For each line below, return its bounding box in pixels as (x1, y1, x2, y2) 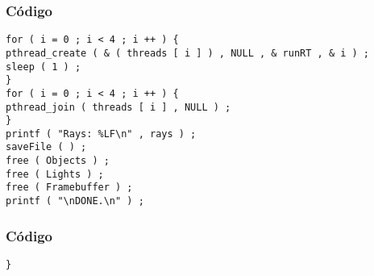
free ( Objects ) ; (6, 155, 110, 167)
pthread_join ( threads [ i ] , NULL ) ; (6, 101, 231, 113)
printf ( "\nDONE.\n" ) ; (6, 195, 144, 207)
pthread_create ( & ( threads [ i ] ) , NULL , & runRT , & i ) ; (6, 47, 370, 59)
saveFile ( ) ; (6, 141, 87, 153)
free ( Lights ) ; (6, 168, 104, 180)
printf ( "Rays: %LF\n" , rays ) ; (6, 128, 197, 140)
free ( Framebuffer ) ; (6, 182, 133, 194)
